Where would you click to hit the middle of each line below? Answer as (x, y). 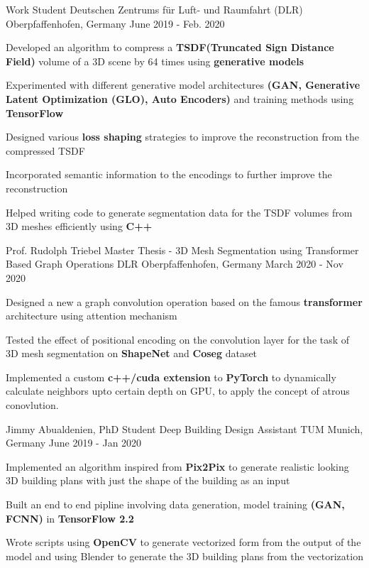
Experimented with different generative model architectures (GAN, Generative (183, 85)
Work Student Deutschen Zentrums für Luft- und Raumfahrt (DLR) (154, 9)
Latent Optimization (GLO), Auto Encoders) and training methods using (180, 98)
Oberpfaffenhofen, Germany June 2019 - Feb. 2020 (115, 23)
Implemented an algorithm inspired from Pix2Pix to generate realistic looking (177, 466)
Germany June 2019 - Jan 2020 (74, 443)
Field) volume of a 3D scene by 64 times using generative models (155, 61)
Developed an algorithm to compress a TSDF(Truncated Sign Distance (170, 47)
